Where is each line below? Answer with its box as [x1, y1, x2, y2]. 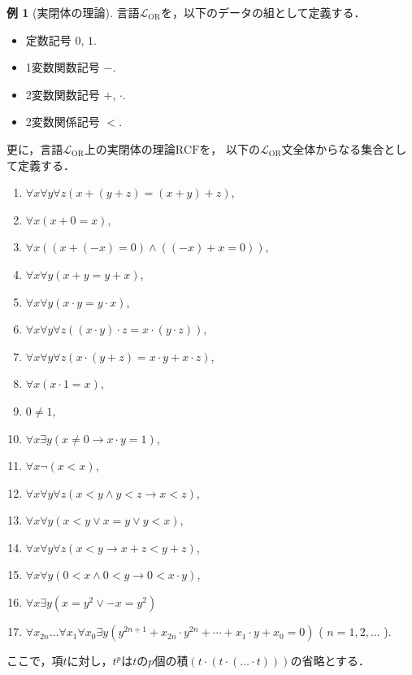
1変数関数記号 [25, 59, 100, 76]
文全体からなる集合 [281, 140, 384, 157]
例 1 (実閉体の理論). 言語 [7, 4, 140, 20]
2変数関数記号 [25, 85, 100, 102]
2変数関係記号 [25, 113, 100, 130]
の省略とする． [290, 652, 370, 669]
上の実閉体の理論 [84, 140, 176, 157]
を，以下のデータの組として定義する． [160, 4, 366, 20]
